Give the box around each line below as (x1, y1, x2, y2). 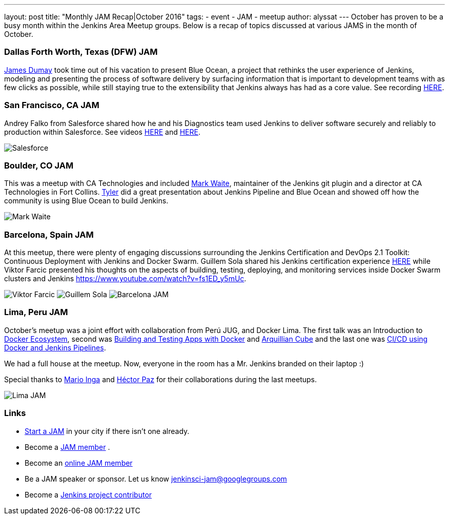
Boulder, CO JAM (4, 160, 74, 171)
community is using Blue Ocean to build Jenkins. (4, 196, 169, 205)
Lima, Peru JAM (4, 307, 68, 318)
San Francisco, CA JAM (4, 100, 99, 111)
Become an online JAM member (25, 458, 133, 467)
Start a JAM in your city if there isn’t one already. (25, 426, 190, 435)
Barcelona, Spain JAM (4, 229, 94, 240)
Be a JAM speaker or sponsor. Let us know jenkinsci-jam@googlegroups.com (25, 474, 287, 483)
